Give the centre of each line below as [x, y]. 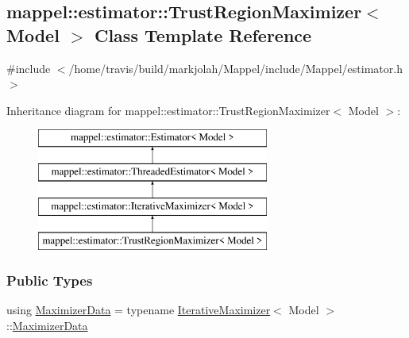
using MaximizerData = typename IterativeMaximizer [139, 310]
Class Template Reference [203, 35]
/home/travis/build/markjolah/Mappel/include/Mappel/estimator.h [235, 68]
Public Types [50, 280]
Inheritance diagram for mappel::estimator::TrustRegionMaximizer [168, 110]
